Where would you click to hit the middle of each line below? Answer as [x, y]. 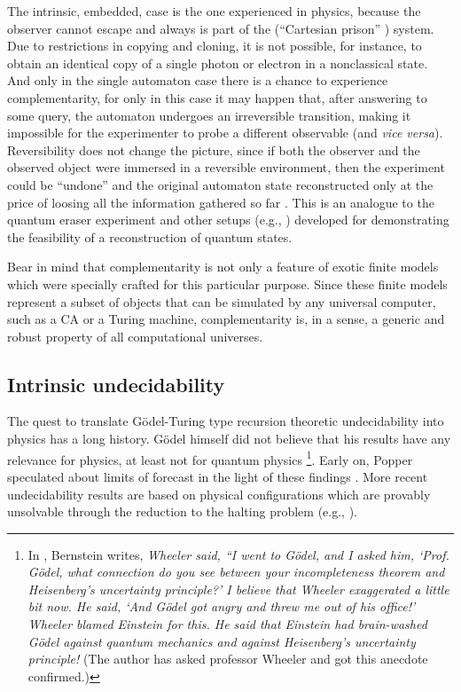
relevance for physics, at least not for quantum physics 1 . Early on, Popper [210, 458]
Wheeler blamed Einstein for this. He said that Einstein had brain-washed [227, 624]
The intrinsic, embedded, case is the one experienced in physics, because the [214, 11]
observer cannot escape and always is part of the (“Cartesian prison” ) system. [221, 28]
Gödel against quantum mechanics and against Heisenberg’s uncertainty [222, 641]
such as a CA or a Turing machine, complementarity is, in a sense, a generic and [226, 319]
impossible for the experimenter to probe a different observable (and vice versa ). [225, 133]
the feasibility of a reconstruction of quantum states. [150, 236]
